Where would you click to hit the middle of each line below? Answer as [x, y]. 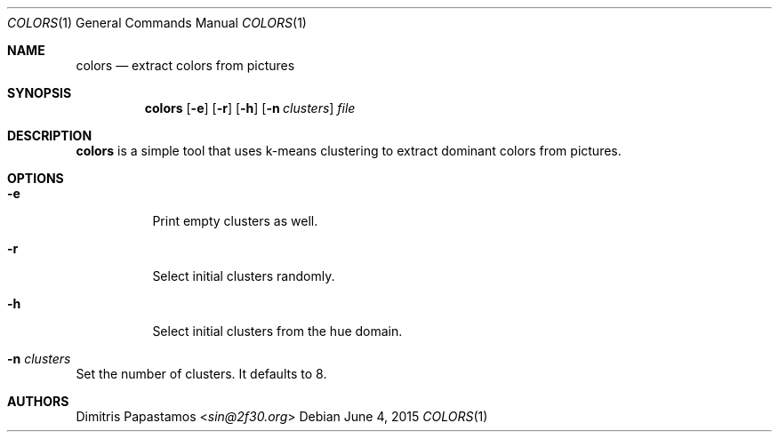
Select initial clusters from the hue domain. [277, 331]
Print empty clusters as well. [235, 221]
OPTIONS [36, 178]
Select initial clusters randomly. [244, 276]
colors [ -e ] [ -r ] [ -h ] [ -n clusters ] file [250, 108]
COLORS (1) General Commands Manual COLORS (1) [157, 23]
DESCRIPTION [50, 136]
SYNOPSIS [40, 93]
